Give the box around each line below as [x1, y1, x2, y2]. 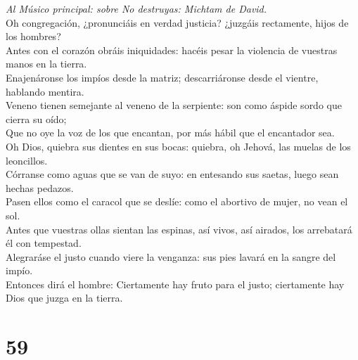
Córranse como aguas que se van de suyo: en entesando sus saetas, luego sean [6, 167, 339, 181]
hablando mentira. [6, 84, 84, 98]
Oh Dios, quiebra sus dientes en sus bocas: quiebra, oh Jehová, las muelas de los [6, 139, 351, 153]
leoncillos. [6, 153, 48, 167]
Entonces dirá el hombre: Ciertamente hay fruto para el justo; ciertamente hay [6, 276, 345, 291]
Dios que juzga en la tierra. [6, 290, 123, 305]
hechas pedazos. [6, 180, 74, 195]
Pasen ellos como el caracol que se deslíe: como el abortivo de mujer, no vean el [6, 194, 348, 209]
